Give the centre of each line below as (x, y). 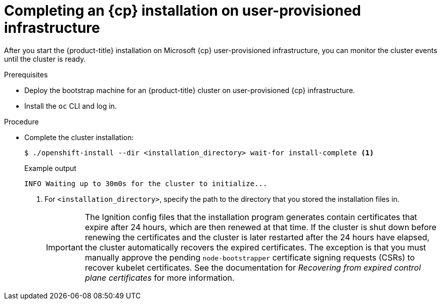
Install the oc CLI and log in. (71, 106)
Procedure (21, 121)
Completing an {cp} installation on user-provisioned (183, 11)
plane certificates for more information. (160, 277)
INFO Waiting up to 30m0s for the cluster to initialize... (146, 183)
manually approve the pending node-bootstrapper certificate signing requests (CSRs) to (250, 257)
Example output (50, 168)
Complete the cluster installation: (79, 137)
